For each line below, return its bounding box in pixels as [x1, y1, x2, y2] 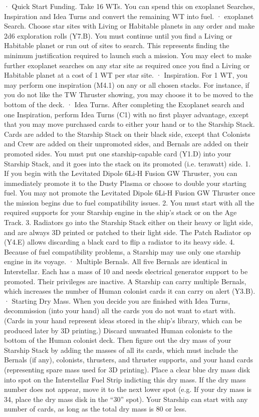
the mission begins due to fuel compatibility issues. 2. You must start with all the [4, 197, 254, 207]
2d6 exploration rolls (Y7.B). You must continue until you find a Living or [4, 30, 232, 41]
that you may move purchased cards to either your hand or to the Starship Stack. [4, 119, 255, 129]
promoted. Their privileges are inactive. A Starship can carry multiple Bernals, [4, 276, 246, 286]
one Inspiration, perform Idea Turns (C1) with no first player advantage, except [4, 109, 249, 119]
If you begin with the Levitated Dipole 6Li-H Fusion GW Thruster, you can [4, 168, 237, 178]
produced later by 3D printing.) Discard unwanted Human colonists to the [4, 325, 232, 335]
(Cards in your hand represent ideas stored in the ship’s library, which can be [4, 315, 242, 325]
